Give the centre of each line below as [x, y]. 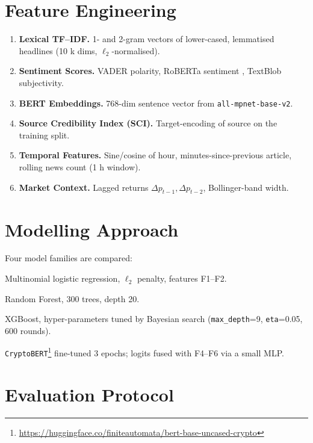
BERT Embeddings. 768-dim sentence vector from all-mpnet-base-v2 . [156, 103]
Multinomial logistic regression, [63, 278]
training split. [44, 135]
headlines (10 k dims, [58, 50]
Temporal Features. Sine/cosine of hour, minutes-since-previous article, [155, 155]
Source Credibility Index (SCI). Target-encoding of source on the [148, 123]
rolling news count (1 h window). [80, 166]
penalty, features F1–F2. [182, 278]
